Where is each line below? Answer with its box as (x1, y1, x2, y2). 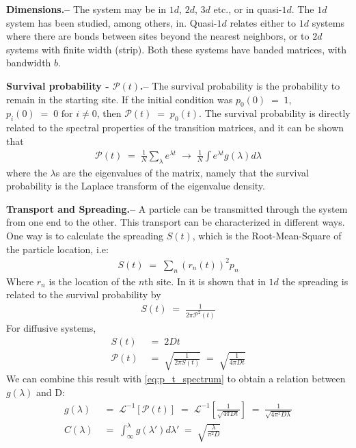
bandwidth (6, 55, 51, 70)
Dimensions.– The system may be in (6, 2, 167, 16)
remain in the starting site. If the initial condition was (6, 92, 233, 106)
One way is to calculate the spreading (6, 228, 164, 243)
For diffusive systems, (6, 321, 96, 335)
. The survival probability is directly (199, 106, 351, 120)
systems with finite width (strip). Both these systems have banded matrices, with (6, 42, 346, 56)
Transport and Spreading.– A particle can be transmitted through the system (6, 201, 348, 215)
